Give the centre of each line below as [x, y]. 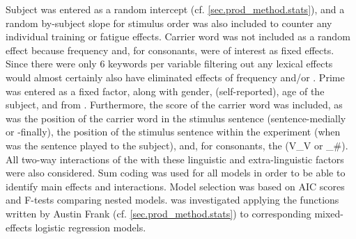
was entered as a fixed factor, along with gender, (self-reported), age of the [165, 91]
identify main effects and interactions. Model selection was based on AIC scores [175, 186]
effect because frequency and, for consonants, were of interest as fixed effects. [170, 50]
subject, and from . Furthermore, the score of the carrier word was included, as [174, 105]
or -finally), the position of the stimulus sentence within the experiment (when [173, 132]
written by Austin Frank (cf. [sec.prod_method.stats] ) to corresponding [158, 213]
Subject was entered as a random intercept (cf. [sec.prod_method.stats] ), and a [175, 9]
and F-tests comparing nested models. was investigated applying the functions [172, 200]
